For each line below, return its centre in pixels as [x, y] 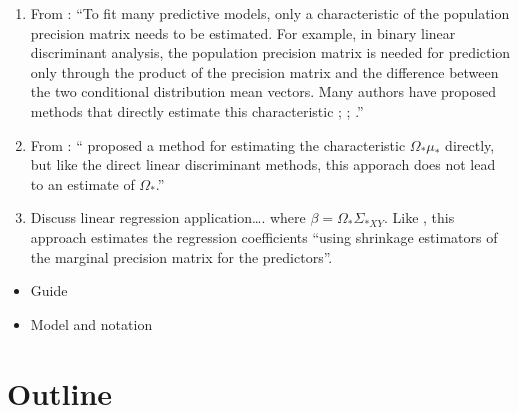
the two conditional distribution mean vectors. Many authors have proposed [263, 91]
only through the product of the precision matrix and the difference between [264, 71]
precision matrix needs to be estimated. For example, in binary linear [243, 32]
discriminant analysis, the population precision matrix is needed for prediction [270, 52]
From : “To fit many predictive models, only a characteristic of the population [270, 13]
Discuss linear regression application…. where [168, 217]
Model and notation [91, 323]
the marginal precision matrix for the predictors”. [181, 256]
